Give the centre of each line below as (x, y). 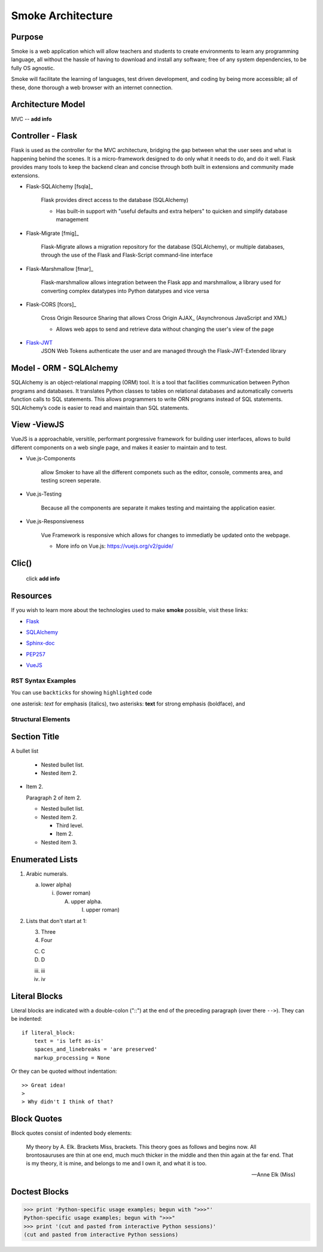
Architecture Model (48, 105)
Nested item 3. (59, 842)
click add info (43, 579)
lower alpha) (56, 885)
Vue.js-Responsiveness (55, 521)
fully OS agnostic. (33, 68)
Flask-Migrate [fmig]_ (52, 233)
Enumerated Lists (44, 859)
